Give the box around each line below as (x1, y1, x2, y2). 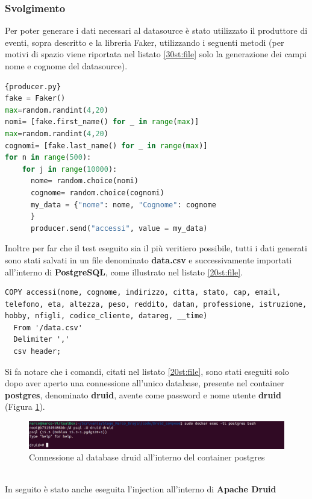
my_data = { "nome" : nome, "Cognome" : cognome (30, 200, 216, 209)
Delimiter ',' (13, 335, 70, 344)
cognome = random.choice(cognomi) (30, 188, 164, 197)
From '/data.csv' (13, 323, 83, 332)
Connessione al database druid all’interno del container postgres (29, 451, 265, 463)
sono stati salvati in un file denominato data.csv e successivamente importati (5, 253, 292, 266)
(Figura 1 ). (5, 400, 45, 413)
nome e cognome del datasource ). (5, 60, 128, 72)
